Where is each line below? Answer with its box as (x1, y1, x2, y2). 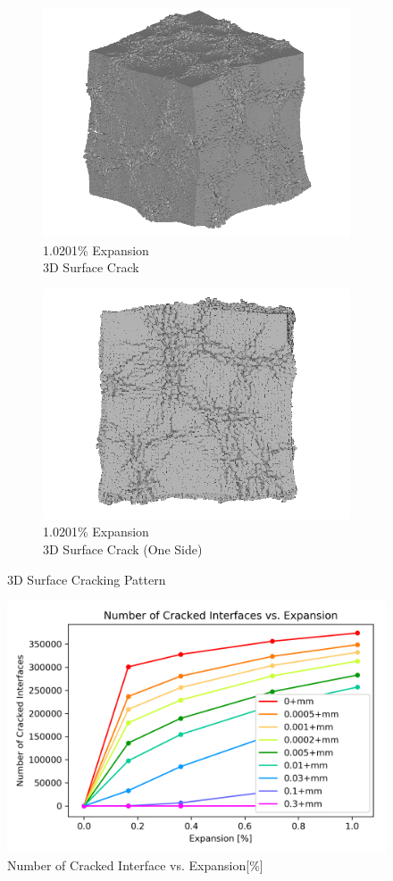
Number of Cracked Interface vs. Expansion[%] (7, 856, 263, 875)
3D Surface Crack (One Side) (43, 539, 203, 558)
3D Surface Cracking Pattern (7, 569, 166, 588)
